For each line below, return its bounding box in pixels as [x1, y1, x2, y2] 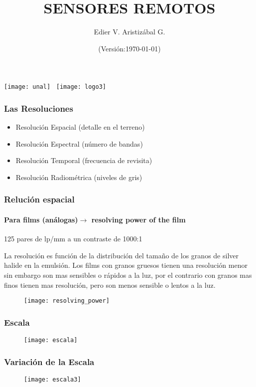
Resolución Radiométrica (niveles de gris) [15, 172, 142, 182]
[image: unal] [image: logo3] [4, 83, 106, 91]
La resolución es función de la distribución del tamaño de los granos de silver [4, 250, 239, 260]
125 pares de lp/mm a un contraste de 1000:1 [4, 233, 142, 244]
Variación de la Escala [4, 355, 95, 368]
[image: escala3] [24, 376, 81, 383]
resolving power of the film [91, 214, 186, 224]
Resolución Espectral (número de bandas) [15, 138, 143, 149]
